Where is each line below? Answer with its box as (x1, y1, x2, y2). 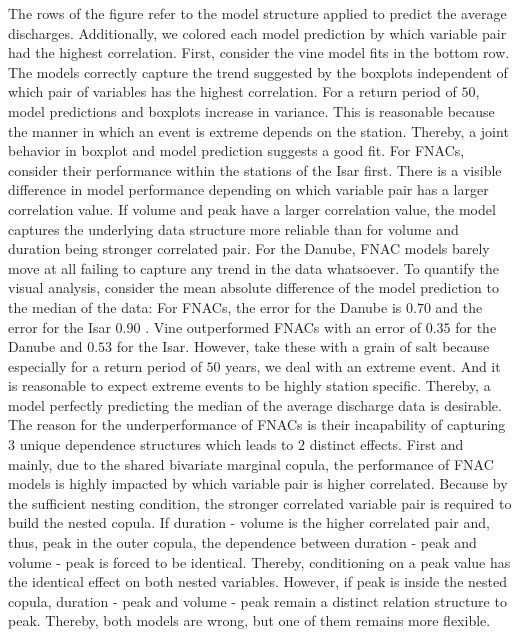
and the (435, 296, 483, 317)
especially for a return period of (8, 355, 202, 376)
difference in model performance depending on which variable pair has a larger (8, 179, 489, 200)
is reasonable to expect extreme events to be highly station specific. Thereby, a (8, 375, 491, 396)
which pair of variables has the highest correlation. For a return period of (8, 81, 457, 102)
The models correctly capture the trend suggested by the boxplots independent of (8, 61, 508, 82)
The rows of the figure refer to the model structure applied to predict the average (8, 3, 507, 23)
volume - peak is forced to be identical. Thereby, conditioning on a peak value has (8, 551, 511, 572)
